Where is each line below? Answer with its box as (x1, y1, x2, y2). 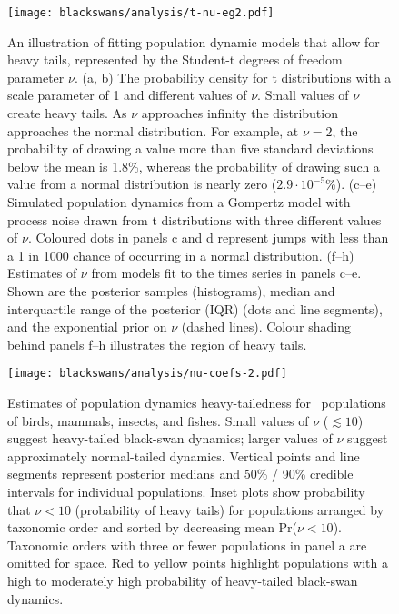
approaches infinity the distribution (141, 104, 338, 123)
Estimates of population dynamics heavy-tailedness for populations (7, 393, 386, 411)
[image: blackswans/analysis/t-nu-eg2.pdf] (7, 6, 274, 19)
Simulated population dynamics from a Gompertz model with (7, 193, 351, 211)
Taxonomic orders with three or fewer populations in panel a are (7, 535, 367, 554)
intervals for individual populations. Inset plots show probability (7, 481, 365, 500)
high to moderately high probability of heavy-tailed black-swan (7, 570, 358, 589)
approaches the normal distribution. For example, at (7, 121, 299, 140)
